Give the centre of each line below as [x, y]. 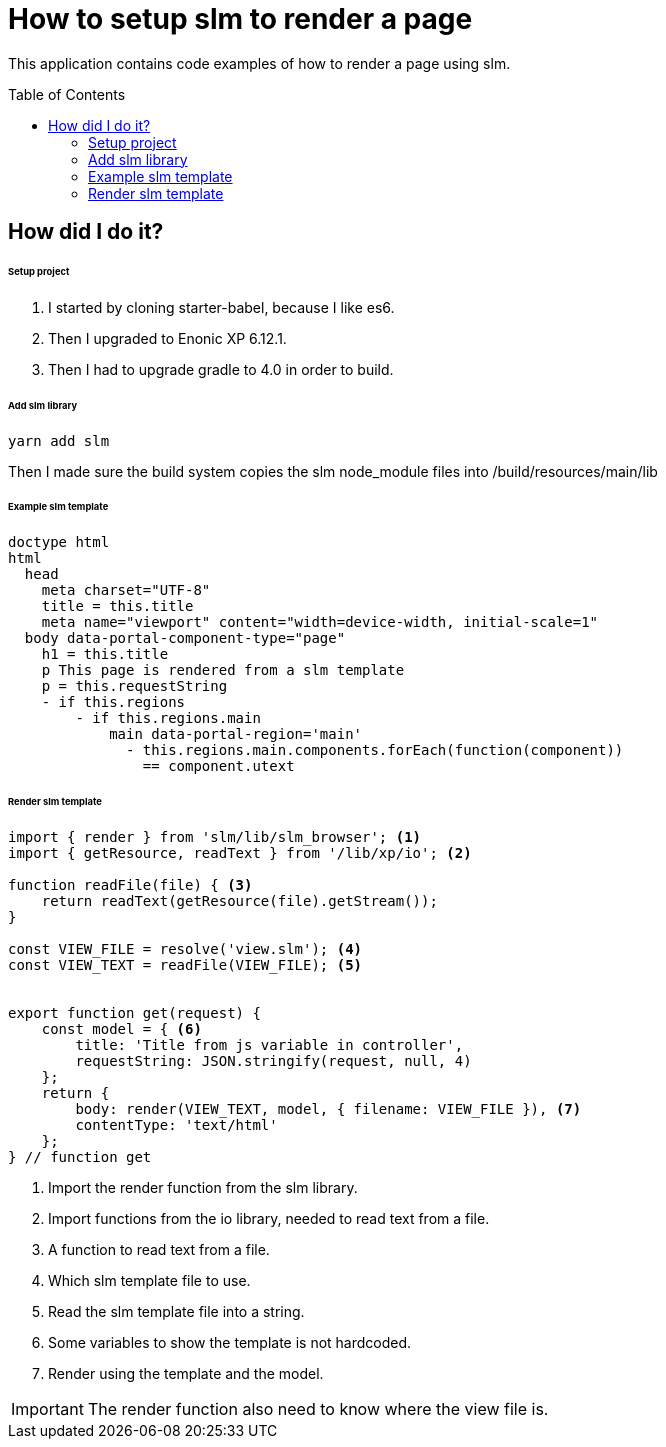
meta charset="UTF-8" [126, 590]
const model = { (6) [121, 1028]
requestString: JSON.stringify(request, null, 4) [273, 1060]
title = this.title [117, 606]
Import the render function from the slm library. [203, 1187]
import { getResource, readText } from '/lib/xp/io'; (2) [240, 852]
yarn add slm [59, 440]
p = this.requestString [134, 686]
